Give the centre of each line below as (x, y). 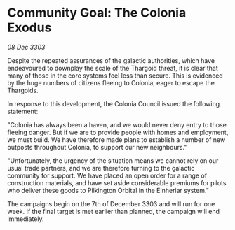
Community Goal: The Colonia (97, 13)
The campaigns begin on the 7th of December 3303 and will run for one (111, 203)
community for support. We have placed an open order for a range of (107, 175)
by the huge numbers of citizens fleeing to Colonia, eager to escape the (111, 82)
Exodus (29, 28)
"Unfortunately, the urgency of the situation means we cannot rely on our (113, 160)
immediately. (26, 219)
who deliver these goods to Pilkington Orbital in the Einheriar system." (108, 190)
